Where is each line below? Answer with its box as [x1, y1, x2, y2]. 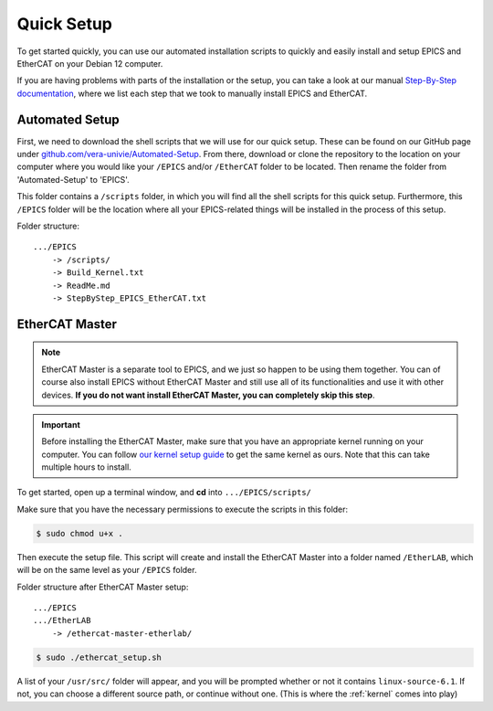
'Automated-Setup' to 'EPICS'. [16, 174, 130, 185]
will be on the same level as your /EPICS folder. [16, 565, 197, 576]
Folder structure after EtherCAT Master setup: [16, 581, 189, 592]
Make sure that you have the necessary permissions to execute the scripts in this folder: [16, 504, 349, 515]
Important [41, 419, 81, 430]
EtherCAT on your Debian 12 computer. [16, 58, 163, 69]
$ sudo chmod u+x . [36, 528, 123, 538]
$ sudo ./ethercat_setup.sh [36, 652, 162, 663]
